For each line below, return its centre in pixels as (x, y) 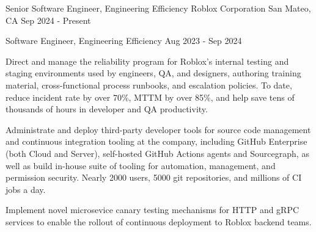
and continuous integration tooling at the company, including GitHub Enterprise (156, 141)
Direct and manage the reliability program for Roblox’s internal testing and (147, 61)
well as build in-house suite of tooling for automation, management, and (141, 165)
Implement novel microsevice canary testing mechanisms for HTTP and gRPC (152, 210)
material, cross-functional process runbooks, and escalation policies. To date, (149, 85)
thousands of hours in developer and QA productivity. (107, 109)
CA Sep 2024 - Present (48, 20)
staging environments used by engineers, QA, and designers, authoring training (153, 73)
